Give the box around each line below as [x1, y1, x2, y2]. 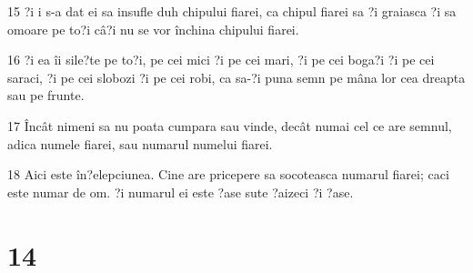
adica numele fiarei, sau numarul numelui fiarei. [7, 134, 273, 153]
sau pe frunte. [7, 86, 85, 105]
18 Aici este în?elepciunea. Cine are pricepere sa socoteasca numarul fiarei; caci [7, 165, 449, 184]
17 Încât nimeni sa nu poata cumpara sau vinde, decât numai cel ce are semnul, [7, 116, 452, 135]
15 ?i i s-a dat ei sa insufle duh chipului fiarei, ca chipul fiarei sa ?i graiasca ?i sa [7, 2, 457, 20]
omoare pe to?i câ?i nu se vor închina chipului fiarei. [7, 19, 299, 38]
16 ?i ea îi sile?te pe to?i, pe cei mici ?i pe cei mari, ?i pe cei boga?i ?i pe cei [7, 50, 435, 69]
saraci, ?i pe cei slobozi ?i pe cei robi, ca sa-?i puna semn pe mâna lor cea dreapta [7, 67, 466, 86]
